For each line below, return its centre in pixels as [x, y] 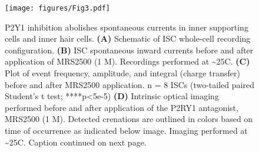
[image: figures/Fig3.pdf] [57, 8]
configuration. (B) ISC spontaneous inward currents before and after [129, 50]
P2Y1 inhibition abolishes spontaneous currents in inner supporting [127, 27]
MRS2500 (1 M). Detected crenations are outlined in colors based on [129, 119]
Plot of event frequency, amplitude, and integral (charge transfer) [122, 73]
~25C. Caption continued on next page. [76, 142]
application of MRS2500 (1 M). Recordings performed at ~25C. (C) [127, 61]
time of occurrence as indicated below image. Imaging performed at [126, 130]
